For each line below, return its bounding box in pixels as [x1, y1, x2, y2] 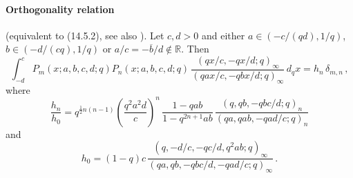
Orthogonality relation [6, 1, 115, 16]
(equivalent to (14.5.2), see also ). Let [6, 28, 164, 42]
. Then [181, 41, 209, 56]
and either [201, 28, 245, 42]
